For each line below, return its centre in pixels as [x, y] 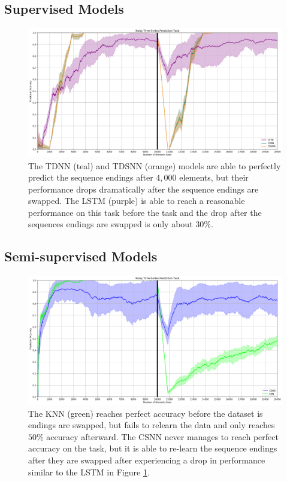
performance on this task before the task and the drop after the [145, 212]
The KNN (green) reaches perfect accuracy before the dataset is [146, 413]
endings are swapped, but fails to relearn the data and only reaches [152, 425]
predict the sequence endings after [91, 177]
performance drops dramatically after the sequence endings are [143, 189]
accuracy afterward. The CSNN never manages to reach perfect [162, 436]
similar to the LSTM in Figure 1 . [89, 472]
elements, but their [214, 177]
